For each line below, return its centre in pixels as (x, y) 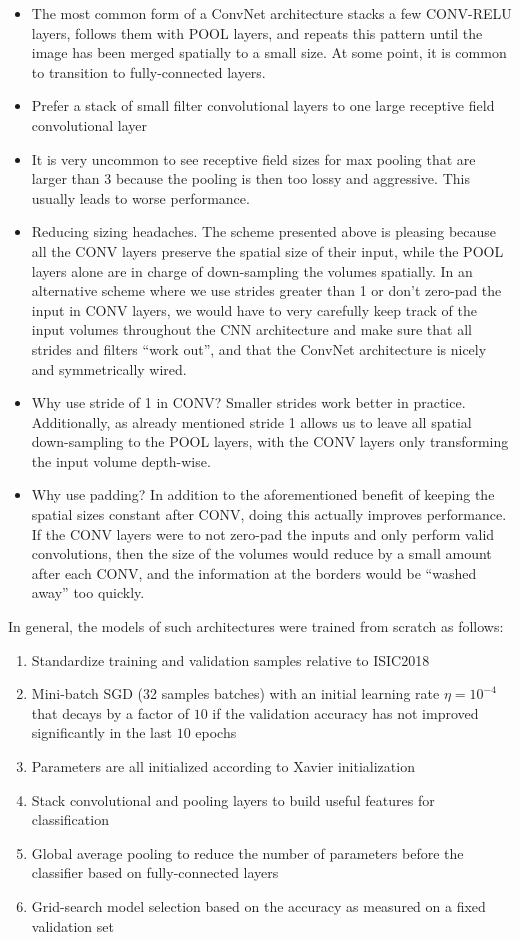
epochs (216, 732)
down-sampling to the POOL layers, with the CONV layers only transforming (270, 441)
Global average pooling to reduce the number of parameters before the (247, 852)
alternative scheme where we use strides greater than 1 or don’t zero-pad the (266, 290)
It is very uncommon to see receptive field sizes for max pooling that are (253, 158)
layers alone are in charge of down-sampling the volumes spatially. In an (252, 270)
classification (70, 819)
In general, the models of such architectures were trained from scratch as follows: (256, 626)
